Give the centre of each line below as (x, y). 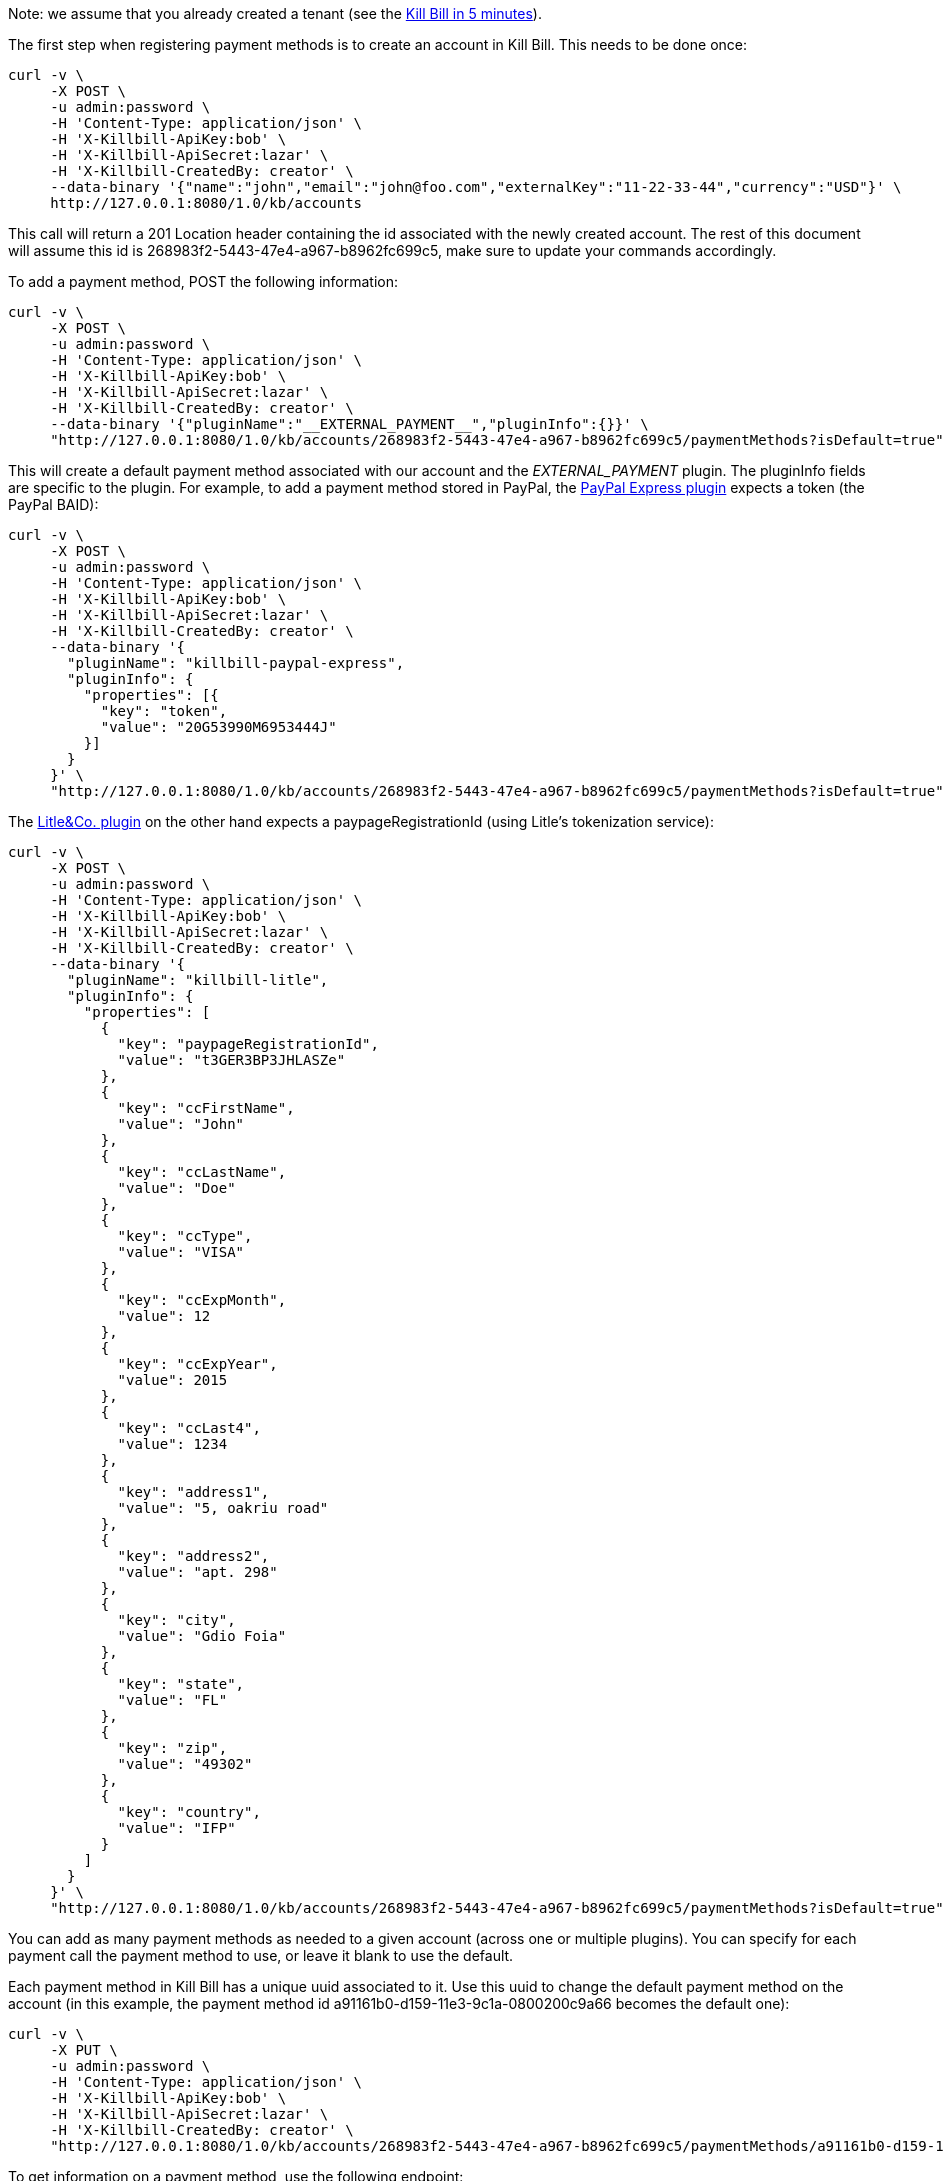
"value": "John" (181, 1124)
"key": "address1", (193, 1492)
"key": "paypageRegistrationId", (248, 1044)
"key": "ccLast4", (189, 1428)
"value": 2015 (172, 1380)
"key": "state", (181, 1684)
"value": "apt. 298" (197, 1572)
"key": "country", (189, 1812)
